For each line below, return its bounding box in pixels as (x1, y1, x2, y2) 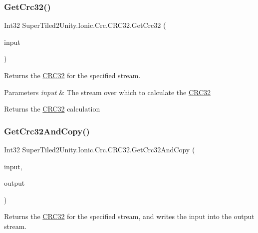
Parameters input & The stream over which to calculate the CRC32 (4, 87, 211, 97)
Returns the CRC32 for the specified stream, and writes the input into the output (4, 211, 255, 222)
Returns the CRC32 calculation (4, 104, 100, 114)
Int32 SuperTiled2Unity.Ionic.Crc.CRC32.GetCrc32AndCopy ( (4, 144, 195, 154)
